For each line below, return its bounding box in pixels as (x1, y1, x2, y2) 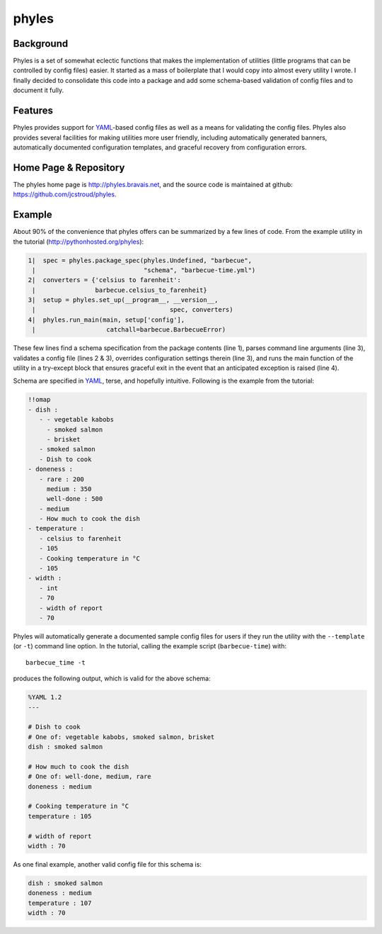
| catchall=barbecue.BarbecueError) (32, 326, 226, 334)
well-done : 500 (46, 495, 103, 503)
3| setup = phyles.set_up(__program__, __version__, (28, 296, 219, 304)
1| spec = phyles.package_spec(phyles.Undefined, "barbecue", (28, 256, 253, 264)
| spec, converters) (32, 305, 233, 314)
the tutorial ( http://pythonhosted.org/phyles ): (13, 237, 144, 246)
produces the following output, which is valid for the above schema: (13, 674, 212, 683)
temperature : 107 (28, 899, 92, 907)
